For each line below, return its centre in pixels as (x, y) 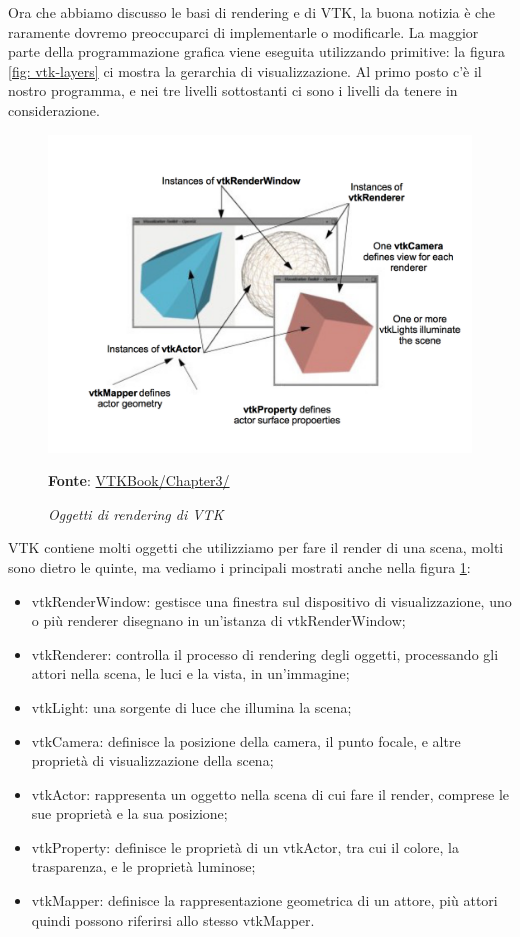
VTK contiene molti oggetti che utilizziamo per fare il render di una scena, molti (256, 547)
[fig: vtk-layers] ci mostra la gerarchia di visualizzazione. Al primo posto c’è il (245, 70)
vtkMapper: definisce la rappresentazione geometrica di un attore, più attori (264, 900)
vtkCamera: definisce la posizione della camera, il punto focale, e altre (246, 740)
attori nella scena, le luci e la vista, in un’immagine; (190, 673)
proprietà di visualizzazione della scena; (152, 760)
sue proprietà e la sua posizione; (129, 813)
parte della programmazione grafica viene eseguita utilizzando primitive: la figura (256, 51)
